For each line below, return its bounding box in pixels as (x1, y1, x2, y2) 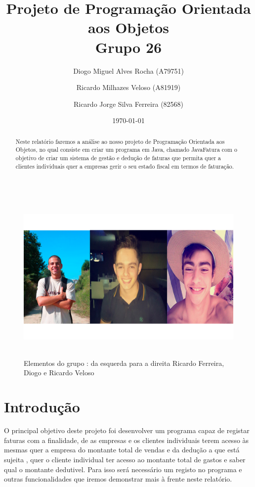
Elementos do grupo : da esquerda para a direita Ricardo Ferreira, (24, 357, 224, 368)
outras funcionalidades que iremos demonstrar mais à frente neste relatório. (4, 474, 232, 484)
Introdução (4, 397, 80, 417)
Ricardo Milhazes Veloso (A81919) (76, 82, 181, 92)
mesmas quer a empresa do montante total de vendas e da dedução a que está (4, 444, 240, 455)
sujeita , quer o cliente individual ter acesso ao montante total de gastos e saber (4, 454, 246, 464)
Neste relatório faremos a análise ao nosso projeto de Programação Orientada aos (15, 137, 225, 145)
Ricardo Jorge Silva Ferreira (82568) (73, 98, 184, 109)
